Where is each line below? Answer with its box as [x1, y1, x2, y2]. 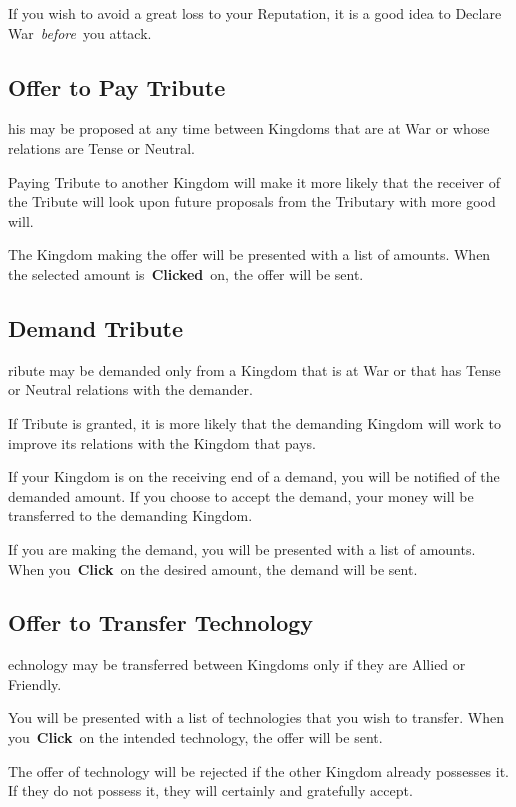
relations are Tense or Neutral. [8, 137, 195, 158]
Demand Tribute [8, 312, 184, 343]
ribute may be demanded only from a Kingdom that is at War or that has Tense [8, 359, 501, 380]
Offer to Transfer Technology [8, 607, 314, 638]
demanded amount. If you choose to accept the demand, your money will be [8, 485, 474, 506]
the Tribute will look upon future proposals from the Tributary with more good [8, 191, 496, 212]
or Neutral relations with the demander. [8, 379, 253, 400]
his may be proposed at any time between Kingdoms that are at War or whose [8, 118, 490, 139]
